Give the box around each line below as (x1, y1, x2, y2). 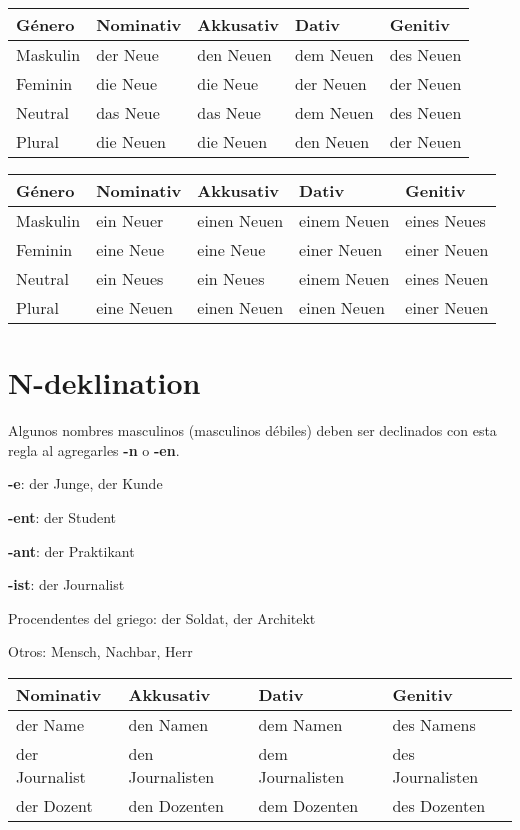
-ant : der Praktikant (8, 540, 135, 561)
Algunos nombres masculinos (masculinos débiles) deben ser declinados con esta (8, 420, 497, 441)
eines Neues (405, 209, 486, 232)
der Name (16, 712, 85, 736)
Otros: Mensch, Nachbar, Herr (8, 641, 193, 662)
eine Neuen (96, 296, 174, 319)
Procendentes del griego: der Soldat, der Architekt (8, 607, 316, 628)
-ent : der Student (8, 506, 117, 527)
